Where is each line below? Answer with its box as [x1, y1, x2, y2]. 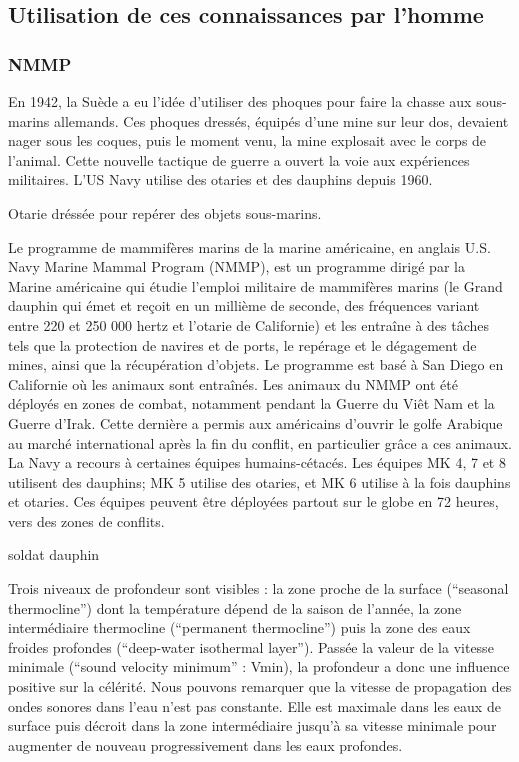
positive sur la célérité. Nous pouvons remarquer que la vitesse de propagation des [8, 676, 512, 697]
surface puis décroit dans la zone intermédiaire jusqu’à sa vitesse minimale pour [8, 715, 497, 736]
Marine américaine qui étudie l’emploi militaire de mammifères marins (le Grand [8, 275, 503, 296]
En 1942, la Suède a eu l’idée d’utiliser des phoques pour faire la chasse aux [8, 91, 472, 111]
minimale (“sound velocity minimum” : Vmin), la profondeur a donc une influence [8, 656, 510, 677]
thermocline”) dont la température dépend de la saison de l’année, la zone [8, 597, 462, 618]
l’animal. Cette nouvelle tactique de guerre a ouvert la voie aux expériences [8, 149, 470, 170]
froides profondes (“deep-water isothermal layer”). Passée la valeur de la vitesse [8, 636, 494, 657]
